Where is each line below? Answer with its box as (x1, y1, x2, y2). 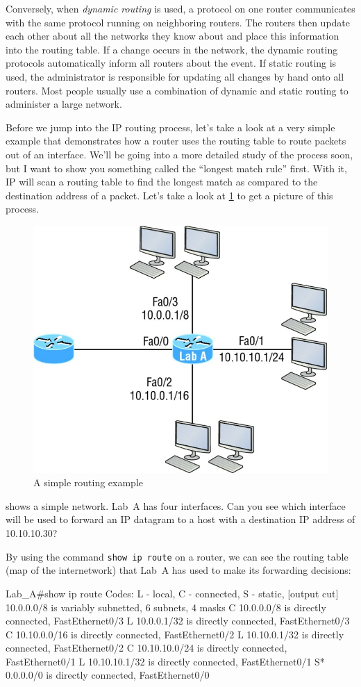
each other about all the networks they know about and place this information (6, 28, 339, 43)
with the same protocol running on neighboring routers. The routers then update (6, 15, 351, 29)
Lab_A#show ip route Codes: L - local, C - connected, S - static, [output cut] (6, 586, 339, 600)
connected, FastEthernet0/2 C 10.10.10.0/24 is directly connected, (6, 640, 287, 655)
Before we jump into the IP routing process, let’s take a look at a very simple (6, 119, 335, 134)
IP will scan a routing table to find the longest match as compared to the (6, 174, 318, 189)
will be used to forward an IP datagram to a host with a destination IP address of (6, 512, 355, 527)
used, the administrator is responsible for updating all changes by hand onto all (6, 69, 344, 83)
